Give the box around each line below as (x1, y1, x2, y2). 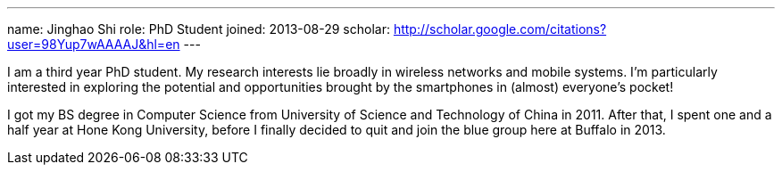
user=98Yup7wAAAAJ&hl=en (7, 37, 180, 52)
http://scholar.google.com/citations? (393, 21, 607, 37)
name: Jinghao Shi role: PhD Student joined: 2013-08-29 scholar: (7, 21, 390, 37)
